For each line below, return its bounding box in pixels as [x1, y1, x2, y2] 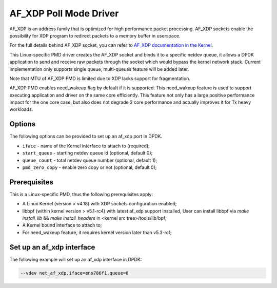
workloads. [9, 106, 33, 112]
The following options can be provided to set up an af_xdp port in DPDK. [9, 133, 163, 140]
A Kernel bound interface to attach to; [22, 222, 102, 228]
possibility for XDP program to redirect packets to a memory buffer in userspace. [9, 32, 181, 39]
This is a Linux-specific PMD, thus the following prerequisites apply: [9, 191, 153, 197]
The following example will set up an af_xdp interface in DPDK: [9, 256, 142, 262]
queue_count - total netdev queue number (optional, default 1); [22, 157, 157, 163]
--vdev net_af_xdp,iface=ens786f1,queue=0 [20, 270, 129, 276]
